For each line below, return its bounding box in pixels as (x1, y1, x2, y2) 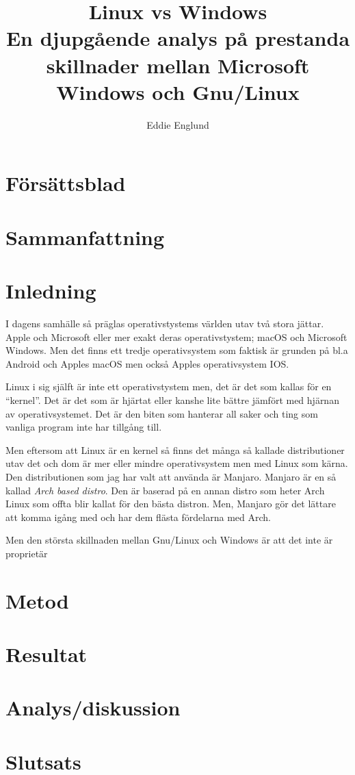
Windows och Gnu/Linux (56, 77, 300, 105)
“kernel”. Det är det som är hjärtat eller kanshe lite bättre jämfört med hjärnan (5, 392, 339, 407)
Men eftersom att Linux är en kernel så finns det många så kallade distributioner (5, 442, 345, 457)
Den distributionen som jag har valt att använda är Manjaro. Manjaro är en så (5, 469, 337, 483)
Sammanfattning (5, 223, 165, 251)
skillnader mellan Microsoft (46, 51, 310, 79)
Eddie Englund (146, 117, 209, 131)
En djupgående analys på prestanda (5, 24, 350, 52)
